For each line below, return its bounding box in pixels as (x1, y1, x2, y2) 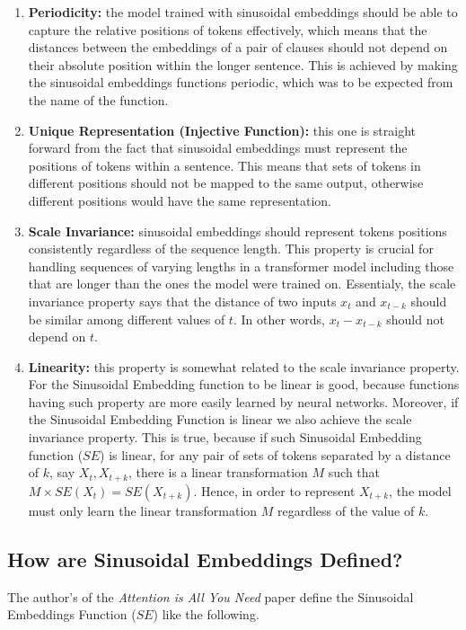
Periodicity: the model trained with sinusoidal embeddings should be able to (28, 3, 458, 21)
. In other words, (233, 309, 325, 328)
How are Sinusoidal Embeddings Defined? (7, 545, 403, 572)
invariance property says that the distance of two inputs (28, 291, 337, 310)
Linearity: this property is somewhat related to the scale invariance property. (28, 357, 460, 376)
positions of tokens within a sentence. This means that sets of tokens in (28, 155, 421, 174)
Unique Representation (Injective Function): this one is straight (28, 120, 417, 139)
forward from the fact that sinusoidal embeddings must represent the (28, 138, 408, 157)
